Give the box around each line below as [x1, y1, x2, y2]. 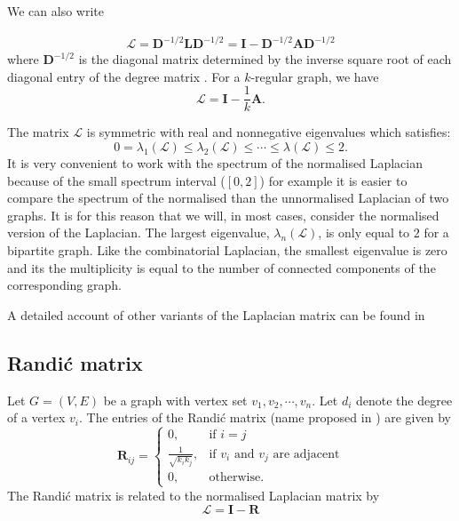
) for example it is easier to [259, 171, 408, 189]
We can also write [7, 2, 104, 20]
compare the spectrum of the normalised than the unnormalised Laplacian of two [7, 188, 449, 207]
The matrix [7, 123, 69, 141]
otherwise [209, 471, 261, 485]
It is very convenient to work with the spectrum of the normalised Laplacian [7, 153, 423, 172]
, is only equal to [318, 223, 410, 242]
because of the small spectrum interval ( [7, 171, 226, 189]
